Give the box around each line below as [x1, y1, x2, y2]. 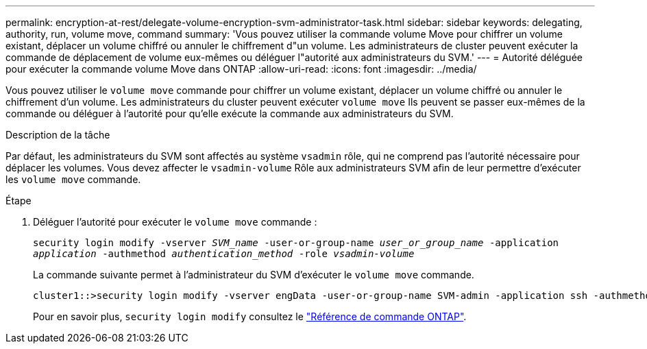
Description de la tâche [5, 129, 110, 141]
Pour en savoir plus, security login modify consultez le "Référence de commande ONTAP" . [33, 311, 467, 322]
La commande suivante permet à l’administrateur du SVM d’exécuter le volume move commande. [33, 269, 474, 280]
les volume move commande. [5, 173, 141, 185]
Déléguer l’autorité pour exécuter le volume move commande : [33, 216, 317, 228]
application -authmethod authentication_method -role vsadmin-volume [33, 248, 415, 259]
